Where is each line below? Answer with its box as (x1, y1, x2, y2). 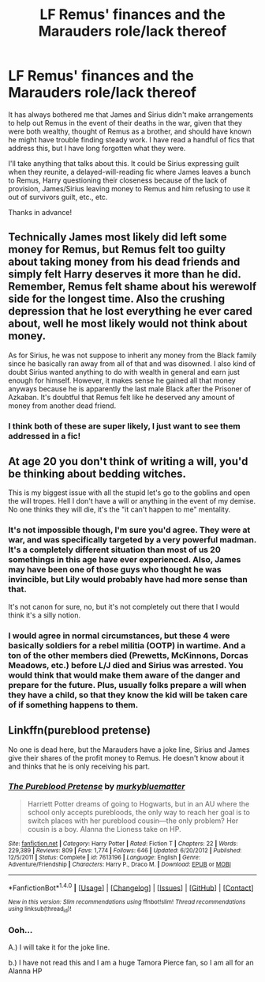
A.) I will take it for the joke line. (8, 942, 110, 952)
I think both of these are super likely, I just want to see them (8, 421, 241, 432)
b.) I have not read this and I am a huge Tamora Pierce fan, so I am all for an (8, 958, 254, 968)
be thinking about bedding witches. (8, 467, 187, 481)
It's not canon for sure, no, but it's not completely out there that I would (8, 602, 240, 611)
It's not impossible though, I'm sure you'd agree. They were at (8, 524, 251, 535)
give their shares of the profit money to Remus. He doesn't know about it (8, 753, 244, 762)
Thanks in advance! (8, 207, 73, 217)
